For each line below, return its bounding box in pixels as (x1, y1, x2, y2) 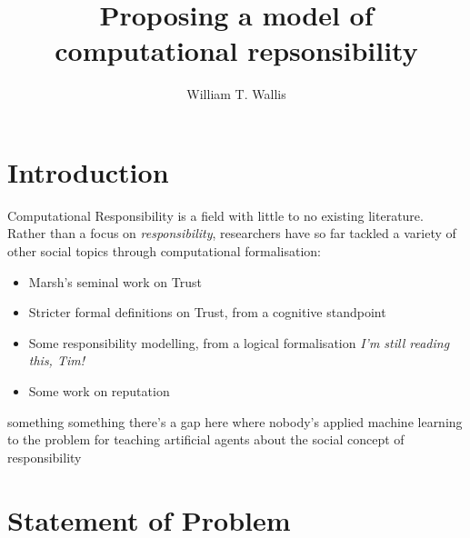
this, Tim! (28, 351, 85, 370)
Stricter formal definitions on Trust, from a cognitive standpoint (28, 303, 386, 322)
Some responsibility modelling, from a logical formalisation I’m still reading (28, 333, 450, 352)
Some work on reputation (28, 382, 170, 400)
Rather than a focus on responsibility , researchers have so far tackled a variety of (7, 224, 456, 243)
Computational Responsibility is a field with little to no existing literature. (7, 205, 424, 224)
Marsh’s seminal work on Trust (28, 272, 203, 291)
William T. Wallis (186, 85, 286, 104)
